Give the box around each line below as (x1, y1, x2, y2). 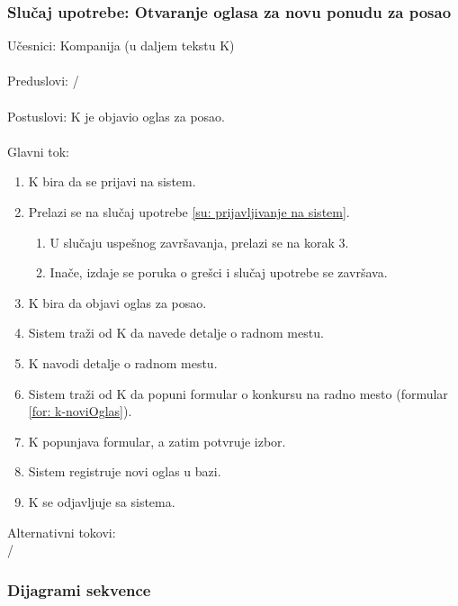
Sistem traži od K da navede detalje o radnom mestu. (28, 323, 324, 342)
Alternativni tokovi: (7, 522, 116, 541)
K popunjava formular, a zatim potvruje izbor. (28, 431, 286, 450)
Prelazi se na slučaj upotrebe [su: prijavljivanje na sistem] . (28, 202, 350, 221)
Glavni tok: (7, 141, 69, 160)
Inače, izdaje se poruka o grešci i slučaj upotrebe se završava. (49, 263, 388, 282)
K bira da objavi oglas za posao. (28, 293, 207, 312)
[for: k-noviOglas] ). (28, 402, 132, 421)
